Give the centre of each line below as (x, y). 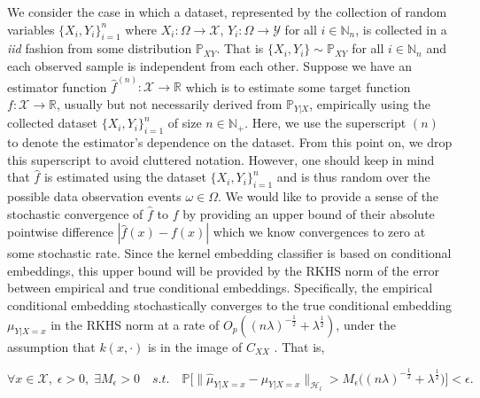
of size (185, 123)
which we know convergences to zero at (319, 232)
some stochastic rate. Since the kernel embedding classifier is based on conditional (229, 253)
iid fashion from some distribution (100, 48)
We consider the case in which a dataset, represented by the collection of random (227, 12)
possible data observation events (94, 196)
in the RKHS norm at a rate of (135, 324)
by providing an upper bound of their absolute (309, 213)
